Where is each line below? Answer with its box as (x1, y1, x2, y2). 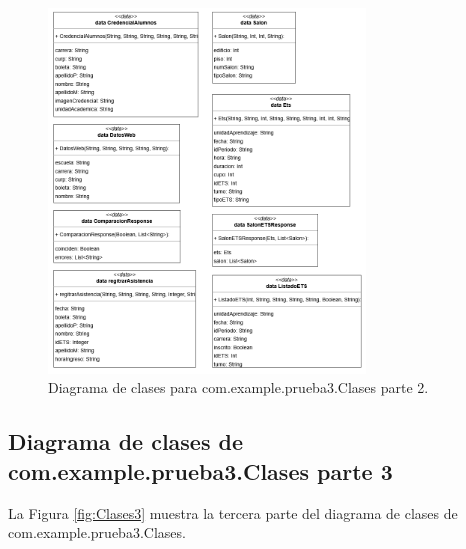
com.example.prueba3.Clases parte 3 (8, 455, 393, 486)
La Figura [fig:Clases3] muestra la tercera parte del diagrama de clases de (8, 502, 458, 523)
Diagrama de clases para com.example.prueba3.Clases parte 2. (48, 377, 429, 398)
